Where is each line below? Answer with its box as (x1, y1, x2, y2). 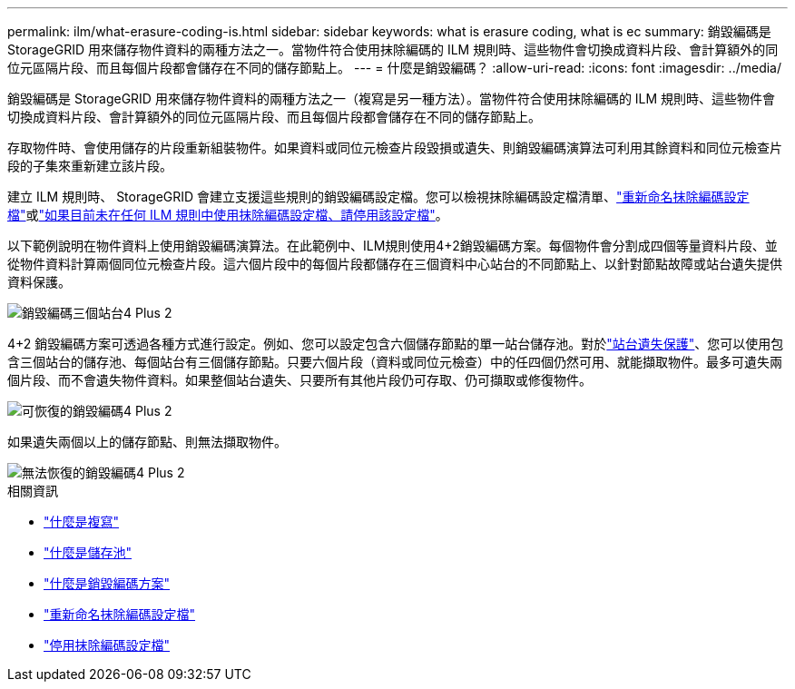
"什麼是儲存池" (44, 545, 132, 560)
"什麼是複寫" (44, 514, 120, 529)
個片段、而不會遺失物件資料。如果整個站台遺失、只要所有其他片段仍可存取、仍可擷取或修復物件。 (7, 372, 592, 388)
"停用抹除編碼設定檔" (44, 637, 171, 653)
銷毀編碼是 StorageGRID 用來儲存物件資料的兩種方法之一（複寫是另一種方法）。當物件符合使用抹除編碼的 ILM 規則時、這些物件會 (7, 91, 776, 106)
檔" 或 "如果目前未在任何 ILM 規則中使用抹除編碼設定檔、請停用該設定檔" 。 (7, 207, 448, 222)
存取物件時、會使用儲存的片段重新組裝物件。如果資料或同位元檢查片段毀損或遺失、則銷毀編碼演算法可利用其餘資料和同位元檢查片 (7, 140, 782, 155)
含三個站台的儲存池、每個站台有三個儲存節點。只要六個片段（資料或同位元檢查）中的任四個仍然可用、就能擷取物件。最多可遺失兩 (7, 354, 782, 369)
